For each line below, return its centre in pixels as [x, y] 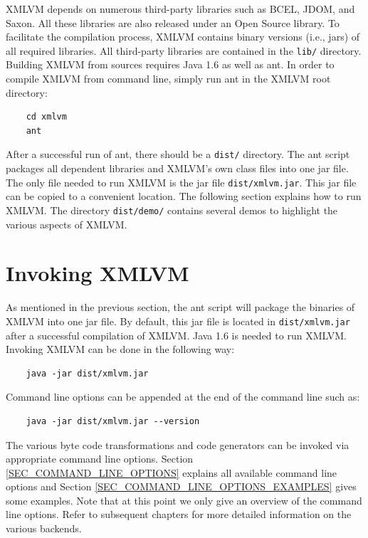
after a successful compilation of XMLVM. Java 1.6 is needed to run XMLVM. [176, 335]
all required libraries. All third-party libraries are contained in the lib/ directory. [184, 50]
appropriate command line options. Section [100, 459]
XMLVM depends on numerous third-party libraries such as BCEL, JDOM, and [180, 9]
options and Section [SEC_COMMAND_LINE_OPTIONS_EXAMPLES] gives [181, 486]
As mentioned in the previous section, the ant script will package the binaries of [180, 307]
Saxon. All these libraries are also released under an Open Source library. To [173, 22]
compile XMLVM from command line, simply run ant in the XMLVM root [168, 79]
